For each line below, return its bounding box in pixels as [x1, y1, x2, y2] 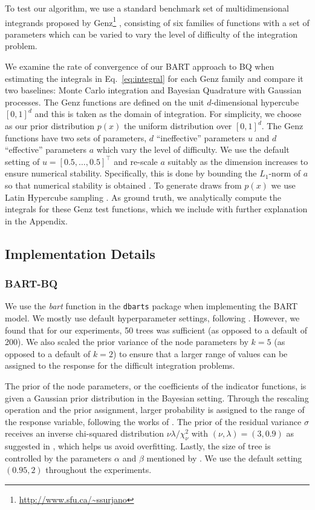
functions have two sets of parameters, [5, 131, 147, 144]
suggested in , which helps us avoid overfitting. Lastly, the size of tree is [5, 440, 271, 452]
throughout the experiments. [45, 463, 152, 476]
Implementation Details [5, 244, 155, 263]
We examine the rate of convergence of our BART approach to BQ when [5, 60, 274, 73]
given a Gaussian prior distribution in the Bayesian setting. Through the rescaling [5, 391, 309, 404]
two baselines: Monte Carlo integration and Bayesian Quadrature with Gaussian [5, 84, 302, 96]
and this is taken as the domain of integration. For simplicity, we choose [34, 107, 302, 120]
